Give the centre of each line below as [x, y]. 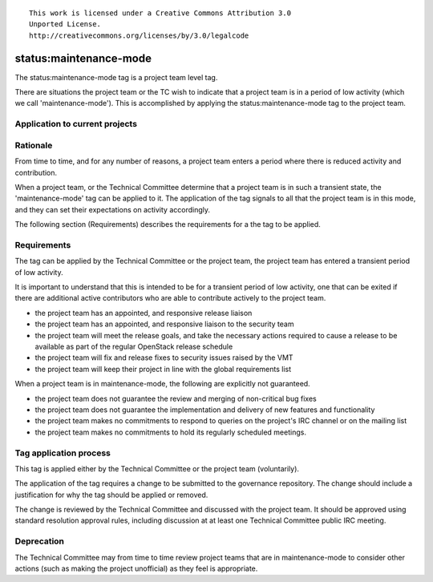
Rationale [34, 145]
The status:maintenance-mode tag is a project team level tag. [116, 77]
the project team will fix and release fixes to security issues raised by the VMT [164, 358]
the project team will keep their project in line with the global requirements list [163, 369]
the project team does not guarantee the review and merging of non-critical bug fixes [176, 398]
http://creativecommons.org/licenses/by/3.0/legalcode [139, 35]
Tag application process [63, 453]
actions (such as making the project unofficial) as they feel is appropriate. [136, 568]
